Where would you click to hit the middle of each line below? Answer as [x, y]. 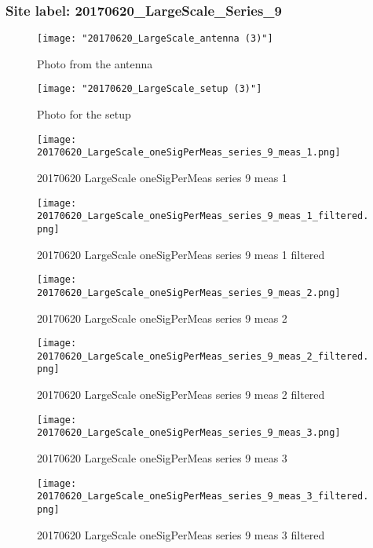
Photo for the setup [84, 114]
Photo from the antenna [95, 63]
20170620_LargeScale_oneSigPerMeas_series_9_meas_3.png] [189, 433]
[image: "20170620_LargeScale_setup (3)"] [150, 89]
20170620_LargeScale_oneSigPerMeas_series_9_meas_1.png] [189, 153]
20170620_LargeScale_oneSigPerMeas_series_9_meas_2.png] [189, 292]
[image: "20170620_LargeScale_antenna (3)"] [155, 39]
